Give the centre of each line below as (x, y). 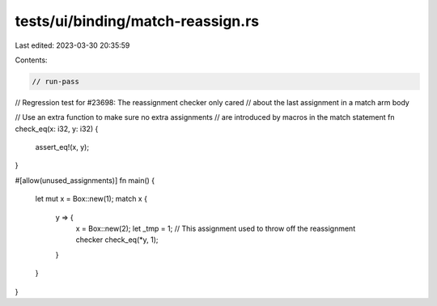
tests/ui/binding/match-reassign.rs (137, 21)
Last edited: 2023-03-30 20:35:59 (72, 45)
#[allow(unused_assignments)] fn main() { (85, 180)
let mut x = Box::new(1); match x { (91, 199)
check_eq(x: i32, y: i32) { (57, 129)
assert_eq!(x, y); (62, 147)
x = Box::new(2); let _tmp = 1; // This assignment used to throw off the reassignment (216, 229)
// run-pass (56, 81)
